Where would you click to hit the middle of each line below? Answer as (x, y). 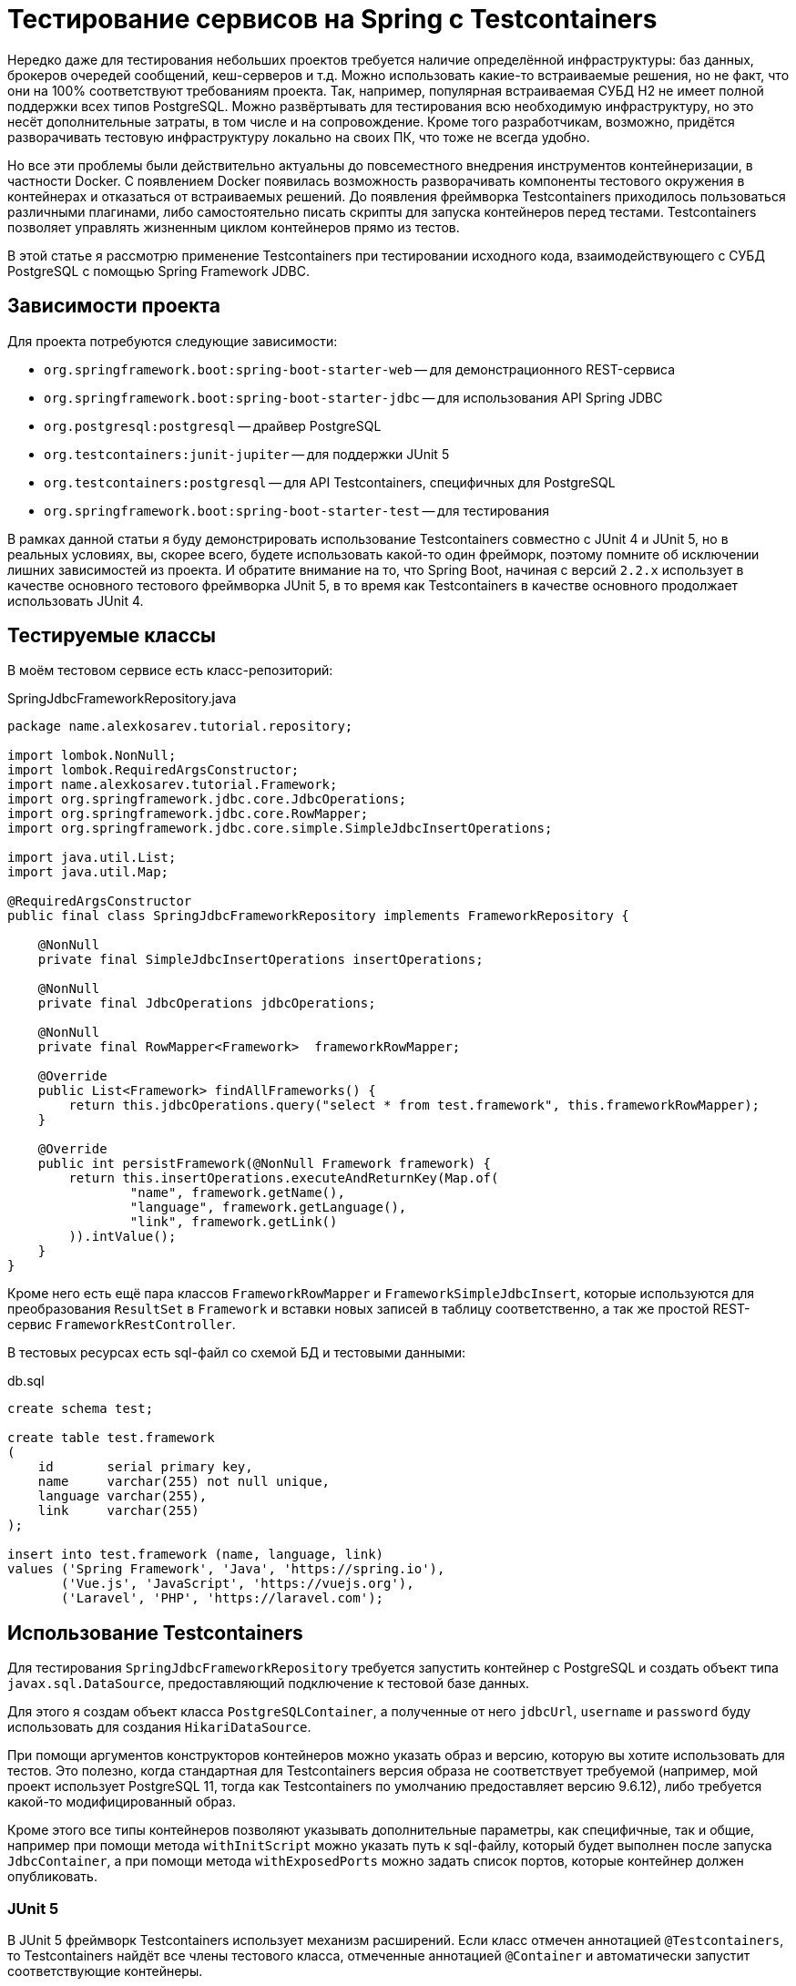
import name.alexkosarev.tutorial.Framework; (173, 785)
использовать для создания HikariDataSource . (159, 1727)
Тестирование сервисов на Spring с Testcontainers (332, 19)
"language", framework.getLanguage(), (268, 1208)
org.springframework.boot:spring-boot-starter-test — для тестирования (296, 510)
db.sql (26, 1381)
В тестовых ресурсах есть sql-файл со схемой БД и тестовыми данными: (237, 1353)
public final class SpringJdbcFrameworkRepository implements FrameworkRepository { (318, 916)
